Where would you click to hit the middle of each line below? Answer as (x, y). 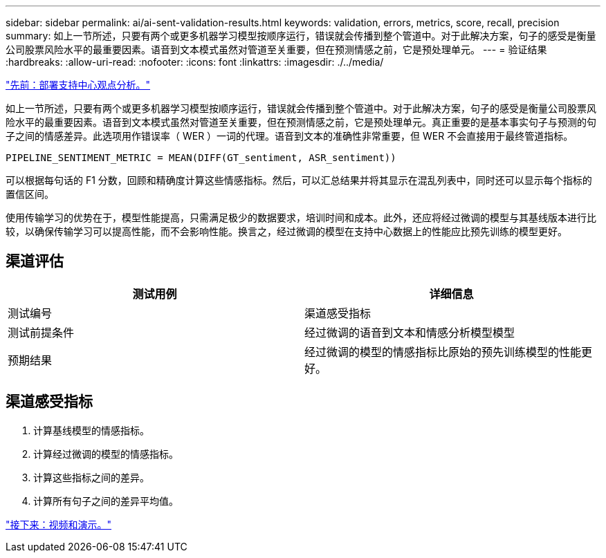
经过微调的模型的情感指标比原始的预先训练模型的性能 (443, 352)
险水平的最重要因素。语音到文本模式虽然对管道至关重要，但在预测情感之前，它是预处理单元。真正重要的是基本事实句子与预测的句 (301, 122)
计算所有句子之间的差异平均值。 (106, 501)
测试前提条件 (41, 332)
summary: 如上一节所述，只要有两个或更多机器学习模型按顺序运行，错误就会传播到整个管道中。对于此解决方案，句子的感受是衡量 (301, 36)
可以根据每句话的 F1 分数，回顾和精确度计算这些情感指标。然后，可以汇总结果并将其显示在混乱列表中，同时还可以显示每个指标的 (299, 180)
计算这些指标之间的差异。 (91, 477)
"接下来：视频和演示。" (59, 524)
